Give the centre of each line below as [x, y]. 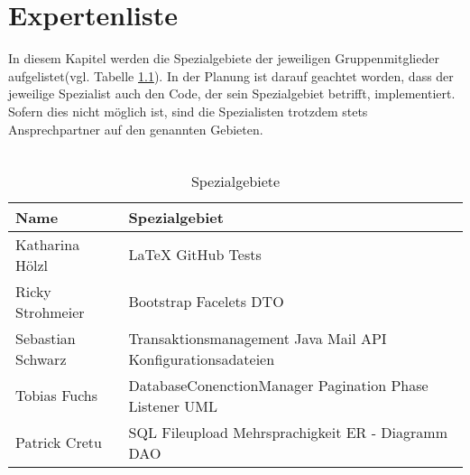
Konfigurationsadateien [202, 359]
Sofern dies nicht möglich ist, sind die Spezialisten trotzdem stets [188, 111]
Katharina [48, 244]
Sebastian [46, 338]
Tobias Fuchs [57, 396]
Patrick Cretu [59, 442]
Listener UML [173, 405]
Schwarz [41, 359]
